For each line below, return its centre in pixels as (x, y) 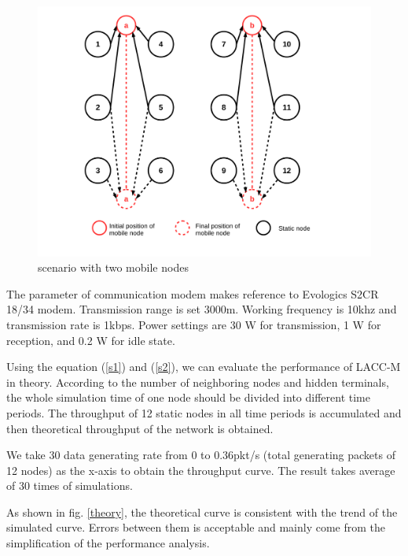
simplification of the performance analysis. (108, 543)
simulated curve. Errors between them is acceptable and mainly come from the (196, 527)
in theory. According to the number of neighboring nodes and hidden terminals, (198, 382)
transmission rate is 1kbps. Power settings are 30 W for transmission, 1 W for (194, 324)
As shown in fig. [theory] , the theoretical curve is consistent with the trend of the (202, 512)
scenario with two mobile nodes (113, 267)
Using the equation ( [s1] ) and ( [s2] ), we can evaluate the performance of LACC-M (204, 367)
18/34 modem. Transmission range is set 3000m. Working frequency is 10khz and (202, 309)
